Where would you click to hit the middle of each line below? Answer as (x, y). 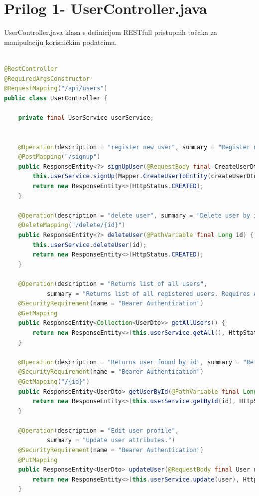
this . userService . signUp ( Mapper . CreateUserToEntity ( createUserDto (145, 176)
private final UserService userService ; (86, 118)
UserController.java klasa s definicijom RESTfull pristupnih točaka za (111, 32)
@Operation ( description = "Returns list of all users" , (113, 284)
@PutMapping (38, 460)
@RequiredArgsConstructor (47, 79)
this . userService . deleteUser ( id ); (90, 245)
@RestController (31, 69)
